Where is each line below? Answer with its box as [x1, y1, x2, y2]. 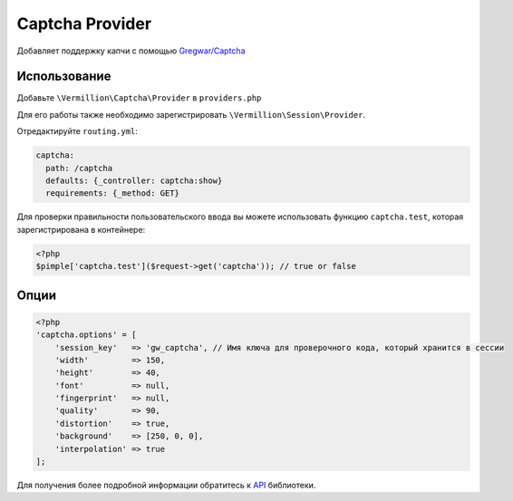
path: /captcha [45, 163, 113, 173]
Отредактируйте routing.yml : [16, 126, 138, 137]
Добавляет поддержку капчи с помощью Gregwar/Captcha [16, 45, 246, 56]
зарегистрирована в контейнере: [16, 224, 146, 235]
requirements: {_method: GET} [45, 188, 180, 198]
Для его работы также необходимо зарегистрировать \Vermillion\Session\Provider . [16, 109, 366, 120]
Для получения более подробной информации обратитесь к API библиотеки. [16, 480, 316, 491]
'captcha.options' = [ [35, 330, 137, 340]
